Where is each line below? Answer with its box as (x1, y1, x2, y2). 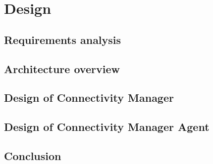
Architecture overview (4, 61, 120, 76)
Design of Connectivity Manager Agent (4, 119, 210, 134)
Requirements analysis (4, 32, 121, 47)
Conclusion (4, 148, 61, 163)
